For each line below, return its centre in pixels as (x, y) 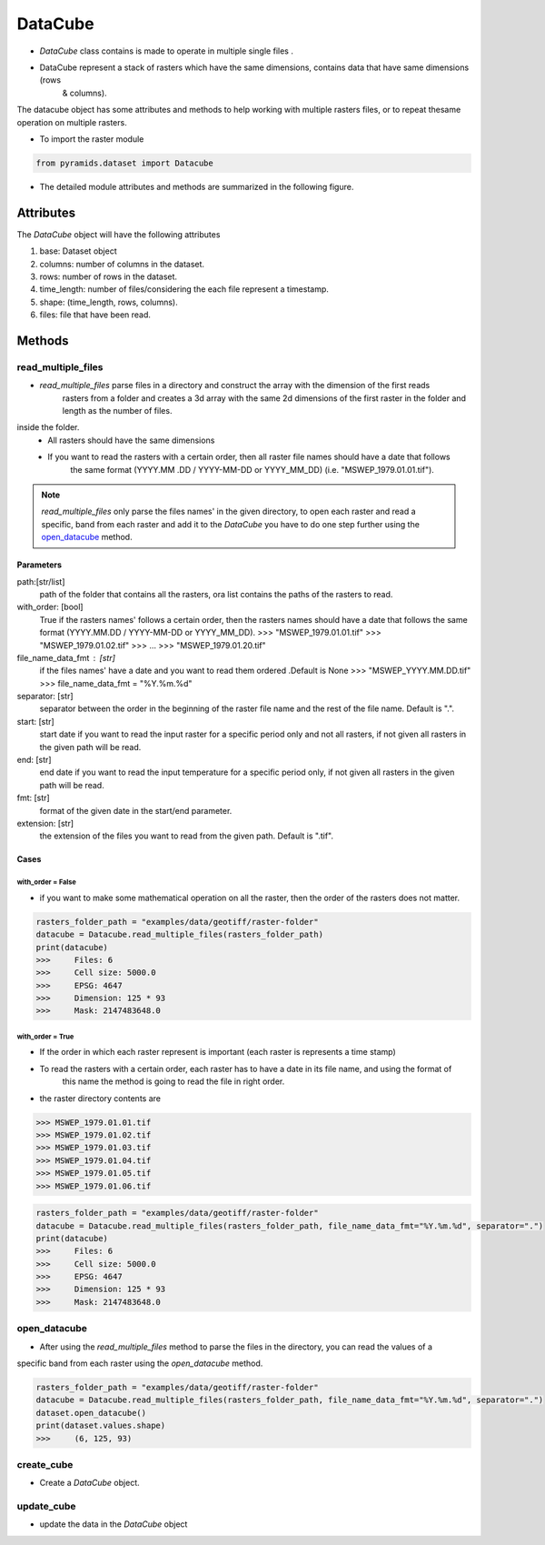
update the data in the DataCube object (114, 1524)
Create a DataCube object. (89, 1483)
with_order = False (46, 882)
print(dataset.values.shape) (101, 1426)
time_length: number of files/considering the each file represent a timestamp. (184, 289)
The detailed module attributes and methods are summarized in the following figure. (197, 186)
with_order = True (45, 1037)
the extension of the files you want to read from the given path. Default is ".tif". (186, 836)
